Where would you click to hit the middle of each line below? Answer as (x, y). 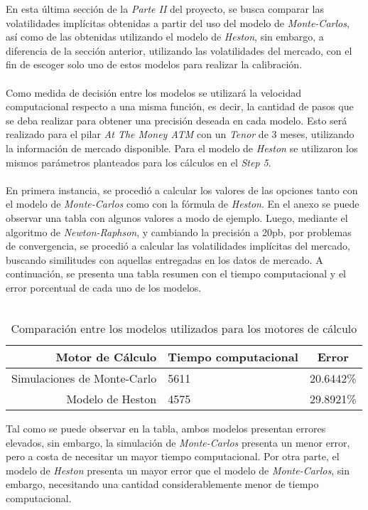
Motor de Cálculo (106, 357)
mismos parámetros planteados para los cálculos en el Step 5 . (139, 162)
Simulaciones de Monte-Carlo (84, 378)
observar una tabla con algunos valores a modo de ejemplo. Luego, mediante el (177, 217)
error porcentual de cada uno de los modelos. (104, 287)
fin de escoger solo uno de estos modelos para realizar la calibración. (154, 64)
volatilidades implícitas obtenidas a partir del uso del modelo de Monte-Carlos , (178, 22)
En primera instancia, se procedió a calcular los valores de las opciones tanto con (182, 190)
